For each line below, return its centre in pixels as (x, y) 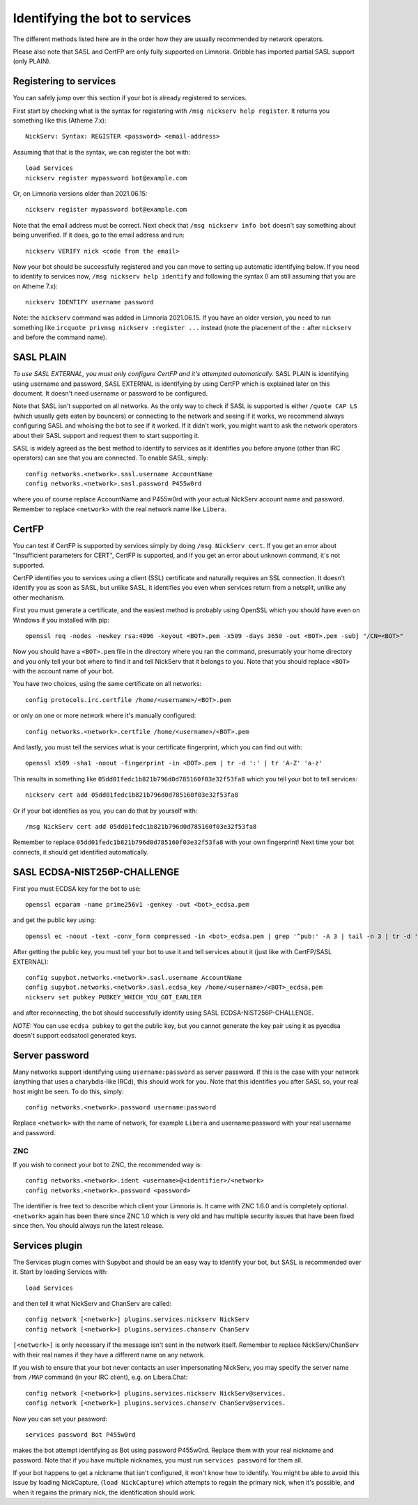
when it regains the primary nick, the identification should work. (104, 1492)
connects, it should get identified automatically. (81, 852)
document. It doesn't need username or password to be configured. (110, 393)
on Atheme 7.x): (36, 286)
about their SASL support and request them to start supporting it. (106, 435)
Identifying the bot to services (102, 18)
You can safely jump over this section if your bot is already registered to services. (130, 98)
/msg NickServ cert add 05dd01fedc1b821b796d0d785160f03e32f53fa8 (141, 826)
